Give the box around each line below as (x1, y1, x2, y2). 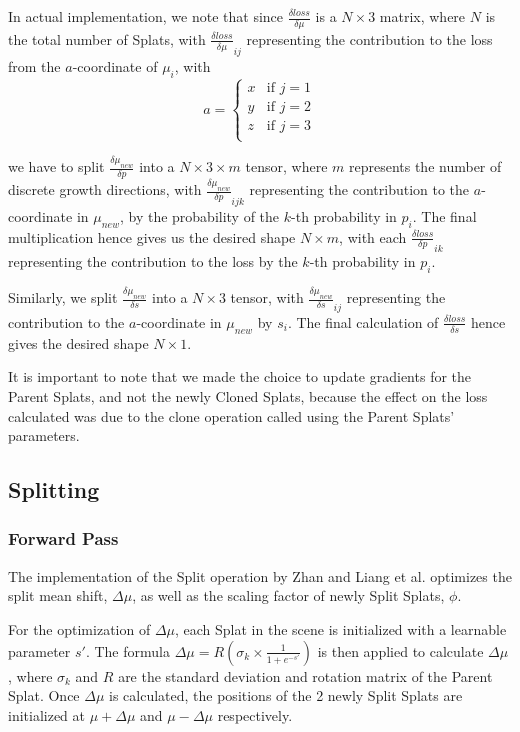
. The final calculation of (287, 311, 439, 332)
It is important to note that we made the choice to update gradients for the (8, 366, 472, 387)
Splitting (8, 474, 100, 505)
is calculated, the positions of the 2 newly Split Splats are (109, 685, 463, 706)
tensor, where (245, 156, 328, 177)
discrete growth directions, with (8, 179, 202, 200)
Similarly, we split (8, 287, 118, 308)
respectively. (217, 704, 293, 725)
